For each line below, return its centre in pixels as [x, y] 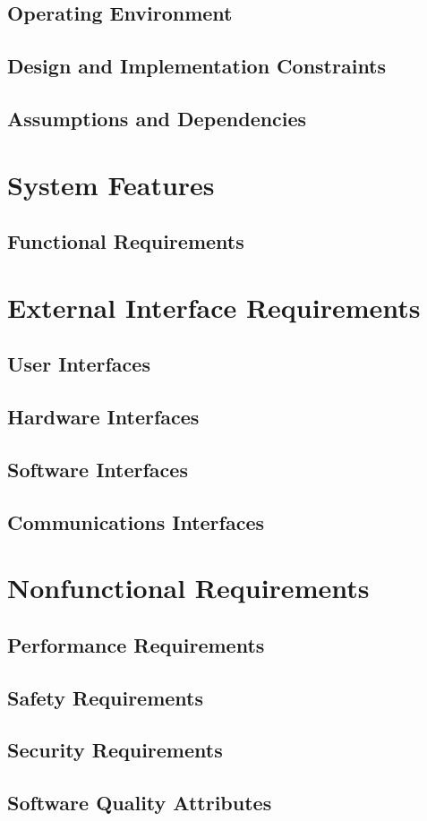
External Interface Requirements [214, 307]
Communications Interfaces [136, 522]
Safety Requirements [106, 697]
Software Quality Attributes [140, 803]
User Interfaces [79, 364]
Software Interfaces [98, 469]
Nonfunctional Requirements [188, 588]
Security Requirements [115, 750]
